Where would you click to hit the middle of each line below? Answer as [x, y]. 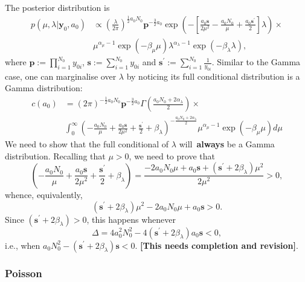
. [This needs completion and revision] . [217, 245]
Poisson [24, 273]
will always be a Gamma [227, 144]
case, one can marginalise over [61, 76]
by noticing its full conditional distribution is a [213, 76]
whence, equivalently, [44, 194]
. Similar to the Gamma [256, 62]
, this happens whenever [131, 219]
